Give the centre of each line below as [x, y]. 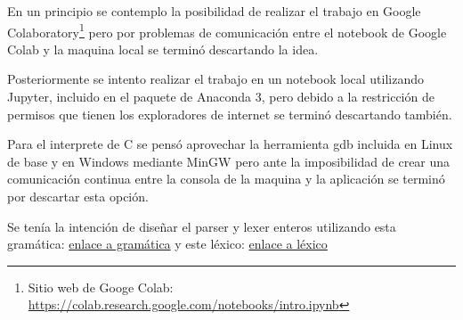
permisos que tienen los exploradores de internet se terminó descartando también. [230, 114]
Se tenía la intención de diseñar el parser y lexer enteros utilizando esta [202, 226]
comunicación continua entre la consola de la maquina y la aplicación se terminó [226, 179]
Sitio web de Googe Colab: [101, 287]
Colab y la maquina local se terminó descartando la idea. [163, 49]
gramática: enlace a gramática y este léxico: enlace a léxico [167, 244]
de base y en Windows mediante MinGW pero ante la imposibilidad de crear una [229, 161]
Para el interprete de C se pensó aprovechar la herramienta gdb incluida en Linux [230, 144]
